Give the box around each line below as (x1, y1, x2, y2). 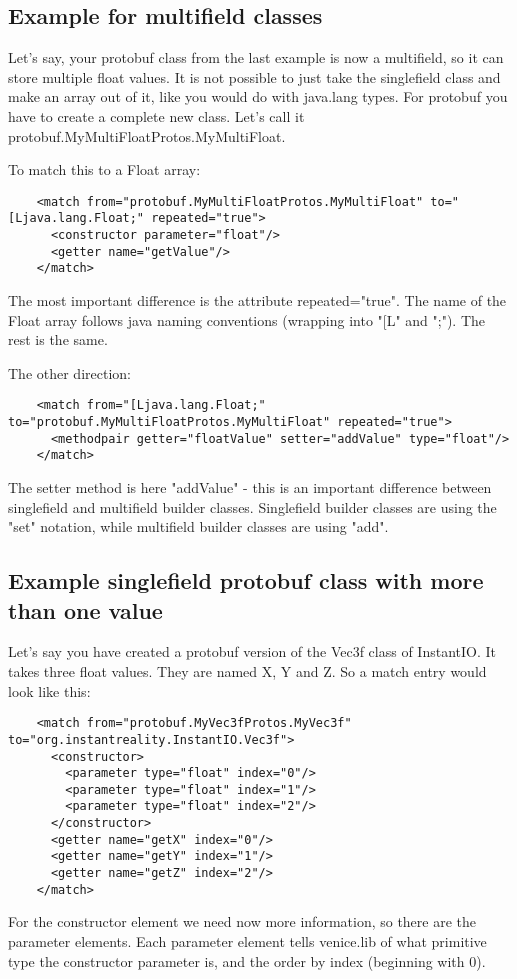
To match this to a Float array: (8, 159, 201, 180)
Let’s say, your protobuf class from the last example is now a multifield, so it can (8, 47, 504, 68)
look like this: (8, 680, 91, 701)
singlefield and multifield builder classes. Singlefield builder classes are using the (8, 496, 497, 517)
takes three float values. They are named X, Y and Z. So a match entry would (8, 661, 487, 682)
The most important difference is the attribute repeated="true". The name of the (8, 290, 507, 311)
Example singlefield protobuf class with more (8, 565, 484, 596)
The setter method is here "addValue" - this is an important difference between (8, 477, 492, 498)
